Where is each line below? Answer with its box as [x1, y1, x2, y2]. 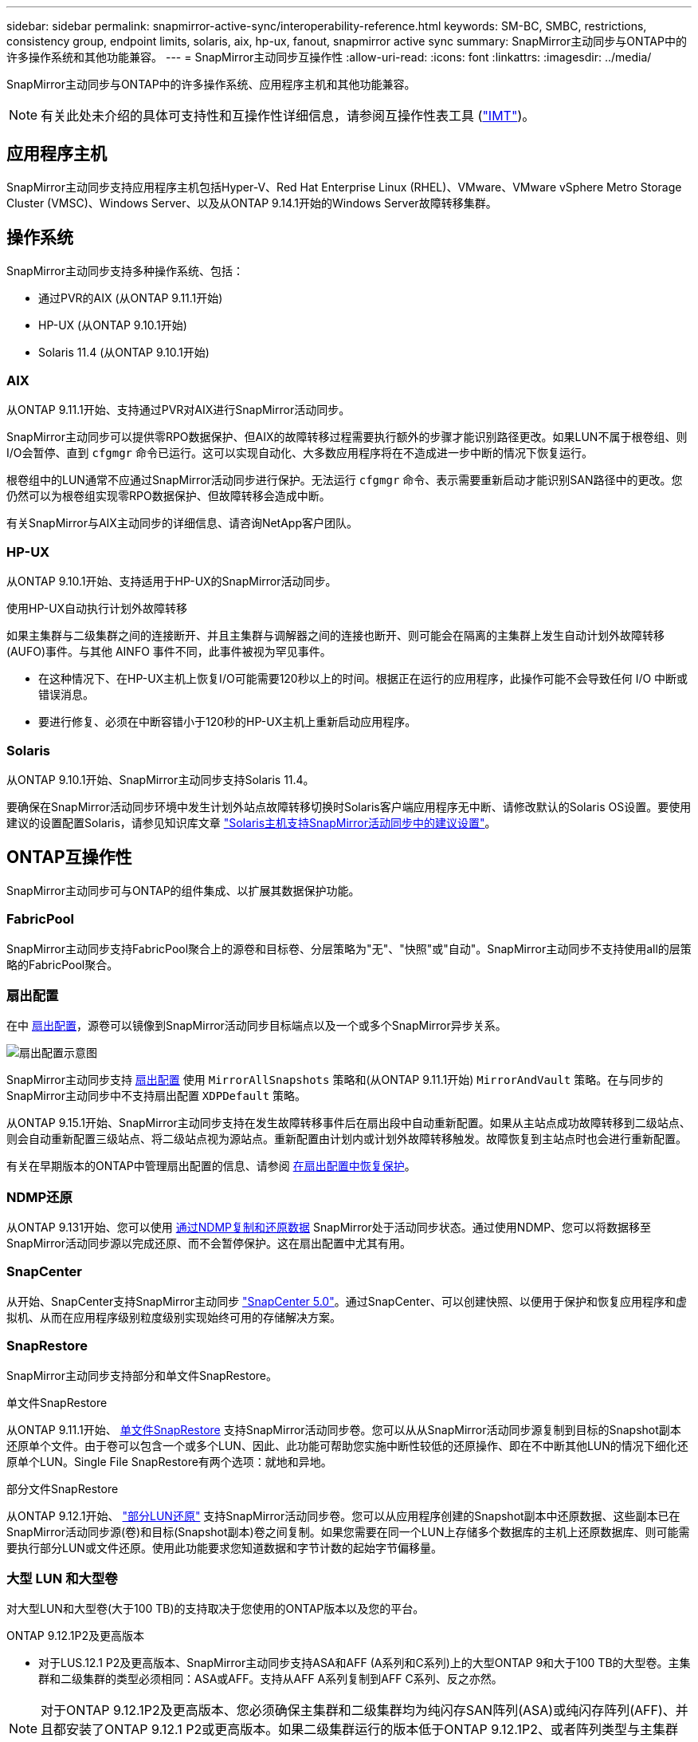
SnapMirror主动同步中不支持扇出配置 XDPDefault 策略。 [6, 1089, 307, 1103]
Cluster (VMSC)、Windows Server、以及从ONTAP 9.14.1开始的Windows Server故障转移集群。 [6, 195, 497, 210]
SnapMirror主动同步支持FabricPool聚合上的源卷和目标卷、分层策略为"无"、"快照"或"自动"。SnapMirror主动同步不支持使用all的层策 [6, 941, 692, 956]
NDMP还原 [6, 1188, 73, 1205]
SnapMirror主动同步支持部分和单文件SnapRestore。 [6, 1368, 277, 1382]
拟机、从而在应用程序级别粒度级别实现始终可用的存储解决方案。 [6, 1310, 341, 1324]
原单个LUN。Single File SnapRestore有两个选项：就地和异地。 [6, 1454, 332, 1468]
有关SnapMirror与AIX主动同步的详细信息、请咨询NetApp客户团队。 [6, 516, 358, 530]
